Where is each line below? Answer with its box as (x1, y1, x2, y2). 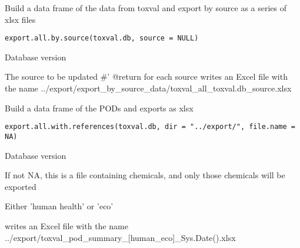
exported (5, 180, 36, 192)
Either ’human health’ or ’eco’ (5, 200, 114, 212)
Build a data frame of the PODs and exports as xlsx (5, 101, 194, 114)
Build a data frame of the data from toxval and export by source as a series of (5, 2, 287, 13)
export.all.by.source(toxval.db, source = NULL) (5, 34, 199, 43)
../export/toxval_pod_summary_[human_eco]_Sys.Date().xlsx (5, 231, 236, 243)
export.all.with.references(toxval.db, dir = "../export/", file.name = (5, 123, 295, 131)
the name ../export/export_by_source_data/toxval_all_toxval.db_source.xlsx (5, 82, 292, 94)
